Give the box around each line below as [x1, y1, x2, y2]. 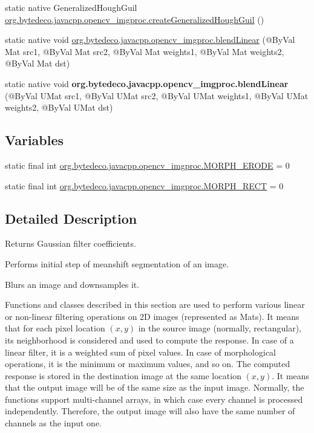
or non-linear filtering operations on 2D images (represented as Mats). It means [5, 310, 299, 322]
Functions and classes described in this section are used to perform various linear [5, 298, 305, 311]
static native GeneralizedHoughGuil [5, 1, 137, 13]
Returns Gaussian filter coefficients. [5, 237, 136, 250]
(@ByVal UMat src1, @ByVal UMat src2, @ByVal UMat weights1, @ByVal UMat [5, 89, 309, 102]
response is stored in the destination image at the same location [5, 369, 241, 382]
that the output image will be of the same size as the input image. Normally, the [5, 381, 304, 394]
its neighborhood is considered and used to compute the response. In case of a [5, 333, 294, 346]
